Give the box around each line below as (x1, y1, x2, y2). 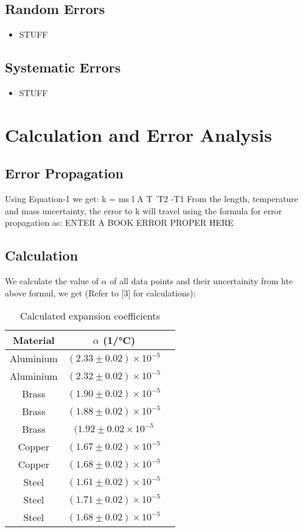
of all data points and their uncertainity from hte (110, 275, 293, 287)
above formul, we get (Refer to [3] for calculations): (5, 286, 196, 299)
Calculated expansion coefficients (20, 309, 161, 323)
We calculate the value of (5, 275, 99, 287)
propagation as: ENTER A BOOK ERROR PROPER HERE (5, 216, 234, 229)
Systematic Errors (5, 58, 121, 77)
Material (12, 333, 55, 348)
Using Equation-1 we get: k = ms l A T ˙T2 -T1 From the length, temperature (5, 192, 299, 205)
